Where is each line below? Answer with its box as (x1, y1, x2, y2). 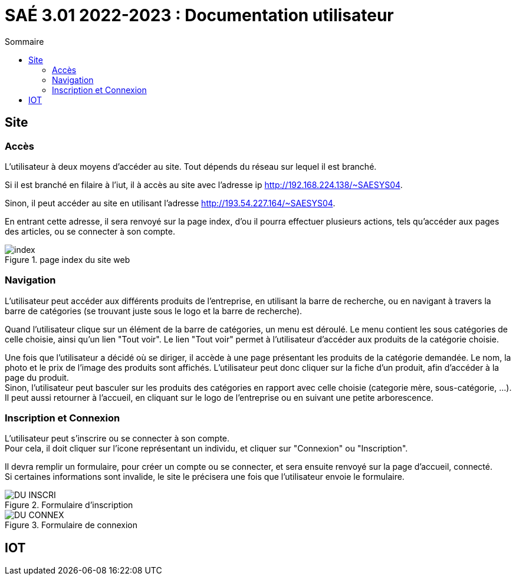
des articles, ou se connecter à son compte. (5, 226, 175, 236)
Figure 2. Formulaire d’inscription (5, 500, 133, 510)
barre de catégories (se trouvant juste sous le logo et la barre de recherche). (5, 305, 303, 316)
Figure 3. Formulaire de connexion (5, 520, 138, 530)
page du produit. (5, 372, 69, 383)
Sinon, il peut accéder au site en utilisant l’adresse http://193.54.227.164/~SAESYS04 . (5, 197, 336, 208)
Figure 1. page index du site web (5, 254, 130, 265)
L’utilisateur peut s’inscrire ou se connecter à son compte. (5, 433, 230, 444)
